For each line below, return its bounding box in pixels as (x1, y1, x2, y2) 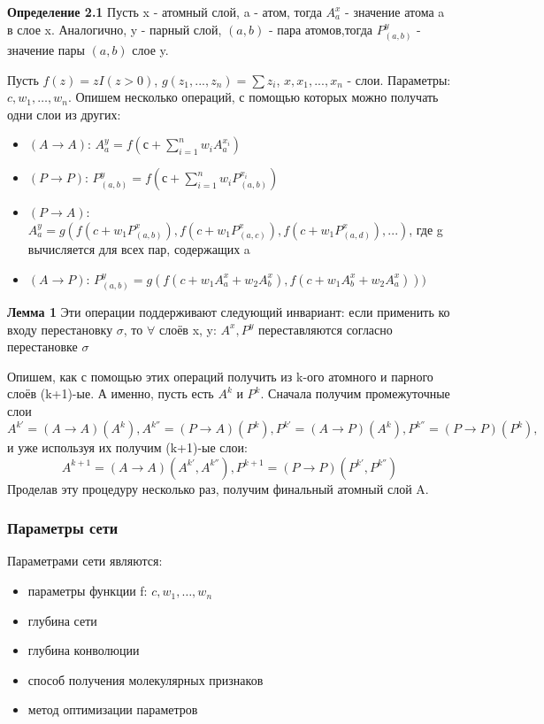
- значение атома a (345, 3, 445, 20)
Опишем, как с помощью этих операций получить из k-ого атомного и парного (7, 366, 433, 385)
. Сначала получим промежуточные (260, 384, 450, 403)
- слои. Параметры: (347, 70, 451, 89)
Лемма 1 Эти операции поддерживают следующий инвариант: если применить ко (7, 303, 450, 320)
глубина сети (27, 611, 97, 629)
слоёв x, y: (158, 320, 217, 338)
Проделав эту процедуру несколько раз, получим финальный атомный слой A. (7, 479, 429, 497)
